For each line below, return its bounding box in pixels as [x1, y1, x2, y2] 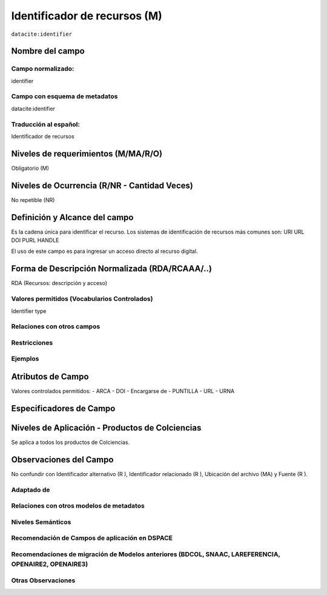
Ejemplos [11, 355, 39, 363]
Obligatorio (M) [11, 164, 50, 172]
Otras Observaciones [11, 576, 76, 585]
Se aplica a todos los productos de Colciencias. [11, 439, 130, 446]
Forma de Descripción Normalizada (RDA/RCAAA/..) [11, 264, 212, 274]
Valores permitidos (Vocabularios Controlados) [11, 295, 153, 303]
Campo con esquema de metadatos [11, 92, 118, 101]
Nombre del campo [11, 46, 85, 56]
